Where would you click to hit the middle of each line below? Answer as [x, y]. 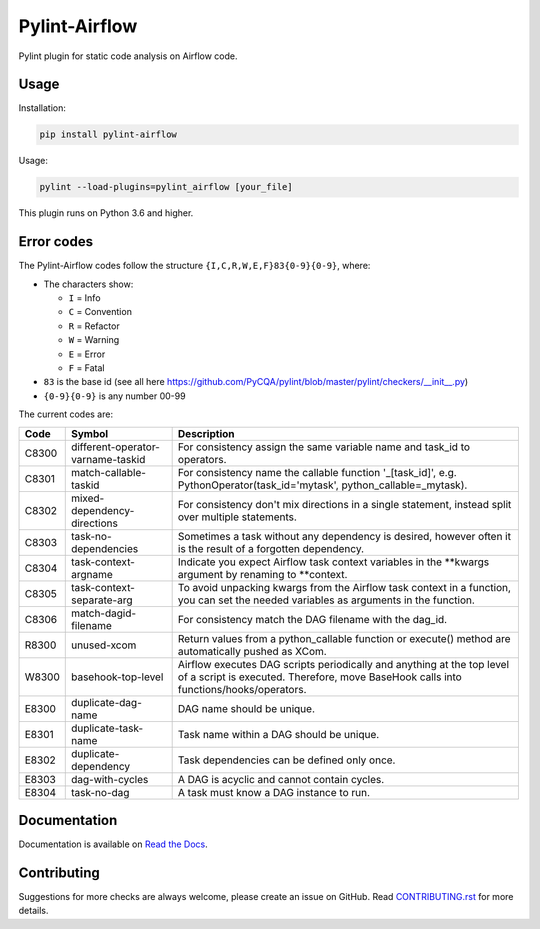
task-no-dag [100, 792]
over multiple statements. [237, 517]
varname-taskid [108, 459]
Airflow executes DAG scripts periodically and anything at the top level [343, 664]
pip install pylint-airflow [108, 134]
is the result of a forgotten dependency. [271, 548]
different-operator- [115, 447]
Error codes [56, 241]
